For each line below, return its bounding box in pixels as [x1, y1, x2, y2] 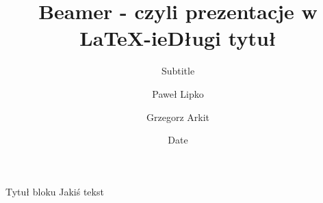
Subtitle [161, 64, 195, 78]
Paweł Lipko [152, 86, 204, 100]
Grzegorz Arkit [146, 109, 209, 124]
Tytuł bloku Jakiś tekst [5, 184, 104, 198]
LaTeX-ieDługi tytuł [79, 24, 276, 52]
